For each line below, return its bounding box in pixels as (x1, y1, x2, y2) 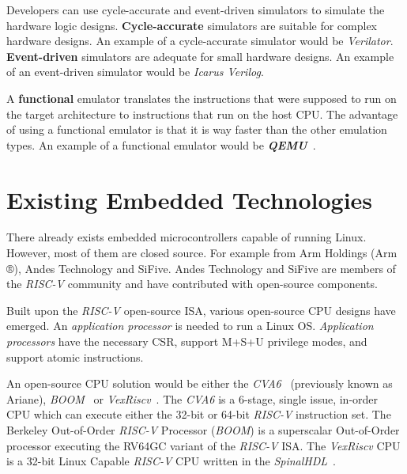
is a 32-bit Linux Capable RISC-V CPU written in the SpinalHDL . (6, 453, 336, 469)
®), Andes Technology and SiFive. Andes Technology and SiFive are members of (6, 260, 396, 276)
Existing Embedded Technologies (6, 183, 373, 215)
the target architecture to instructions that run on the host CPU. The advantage (6, 105, 398, 122)
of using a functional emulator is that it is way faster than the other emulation (6, 121, 387, 138)
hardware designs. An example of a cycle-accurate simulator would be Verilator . (6, 32, 394, 49)
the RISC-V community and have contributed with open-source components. (6, 275, 378, 292)
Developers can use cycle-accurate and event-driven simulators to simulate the (6, 2, 385, 17)
